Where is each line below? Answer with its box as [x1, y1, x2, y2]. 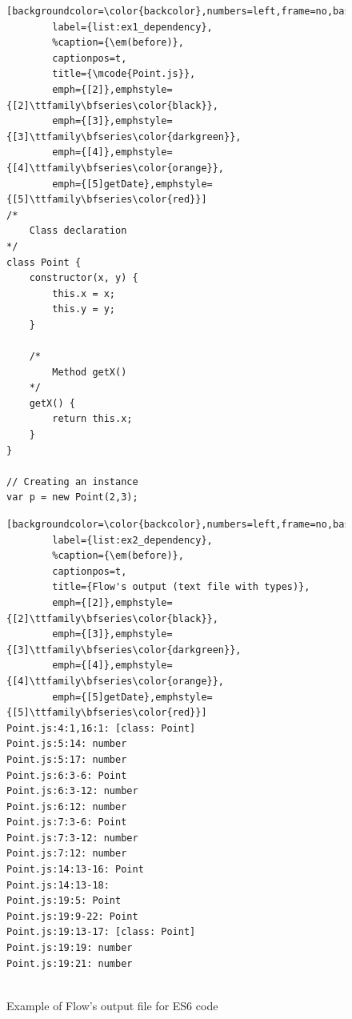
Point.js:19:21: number [6, 957, 133, 969]
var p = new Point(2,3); [6, 491, 138, 503]
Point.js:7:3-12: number [6, 832, 138, 844]
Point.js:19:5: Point [6, 895, 122, 907]
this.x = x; [52, 287, 116, 299]
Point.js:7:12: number [6, 848, 127, 860]
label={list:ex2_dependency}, [52, 534, 213, 546]
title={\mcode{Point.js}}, [52, 68, 196, 80]
